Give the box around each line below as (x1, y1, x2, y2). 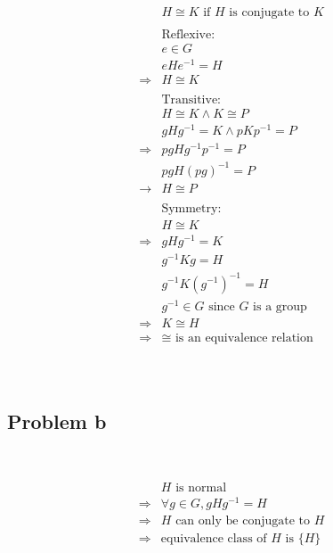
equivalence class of (160, 532, 267, 546)
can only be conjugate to (175, 515, 310, 528)
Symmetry (161, 202, 218, 215)
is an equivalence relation (175, 331, 313, 344)
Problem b (7, 407, 107, 434)
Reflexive (161, 28, 212, 41)
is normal (175, 482, 227, 495)
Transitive (161, 93, 218, 106)
